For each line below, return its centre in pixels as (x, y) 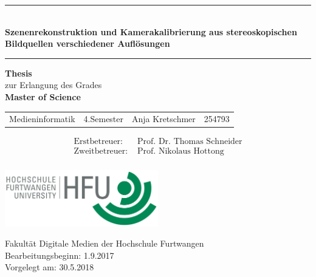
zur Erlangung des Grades (53, 85)
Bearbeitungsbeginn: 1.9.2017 (60, 255)
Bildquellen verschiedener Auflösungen (88, 43)
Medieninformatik (42, 119)
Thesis (19, 73)
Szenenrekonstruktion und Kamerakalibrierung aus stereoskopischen (151, 31)
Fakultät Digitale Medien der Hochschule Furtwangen (105, 243)
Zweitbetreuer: (101, 152)
